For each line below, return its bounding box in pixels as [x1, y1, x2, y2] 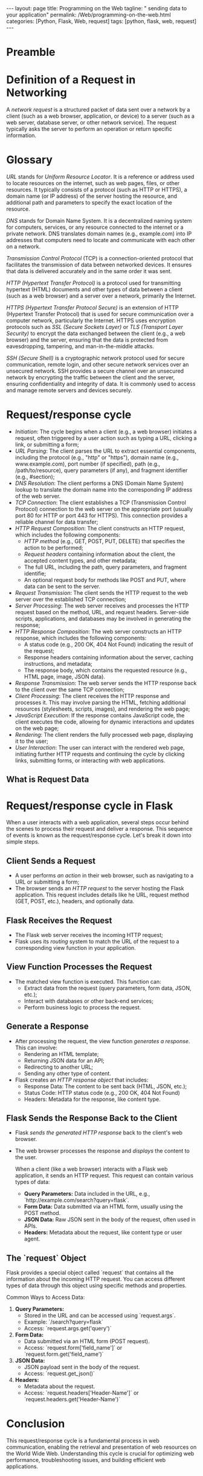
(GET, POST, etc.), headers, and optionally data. [14, 898, 135, 905]
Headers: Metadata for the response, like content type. [24, 1095, 161, 1103]
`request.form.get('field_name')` [24, 1350, 104, 1358]
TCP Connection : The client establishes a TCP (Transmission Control [14, 499, 186, 506]
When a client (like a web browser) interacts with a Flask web [14, 1165, 168, 1173]
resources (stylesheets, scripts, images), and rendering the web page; [14, 705, 190, 713]
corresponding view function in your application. [14, 944, 136, 951]
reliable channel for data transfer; [14, 518, 98, 526]
